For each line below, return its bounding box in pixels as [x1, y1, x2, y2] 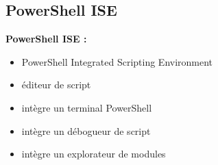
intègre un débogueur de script [21, 123, 151, 138]
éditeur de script [21, 77, 91, 92]
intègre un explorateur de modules [21, 147, 166, 161]
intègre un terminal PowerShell [21, 100, 152, 114]
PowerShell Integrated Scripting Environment [21, 54, 213, 68]
